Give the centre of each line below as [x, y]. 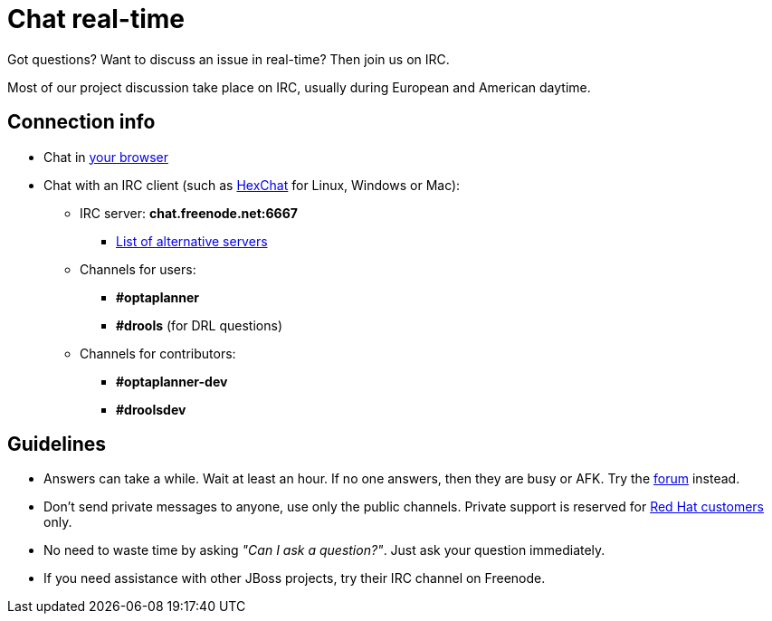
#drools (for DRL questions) [199, 325]
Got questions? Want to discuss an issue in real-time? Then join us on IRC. [229, 59]
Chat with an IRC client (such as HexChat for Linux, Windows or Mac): [252, 185]
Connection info [81, 122]
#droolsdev [151, 409]
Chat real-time [96, 19]
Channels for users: [138, 269]
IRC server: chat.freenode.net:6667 [189, 213]
